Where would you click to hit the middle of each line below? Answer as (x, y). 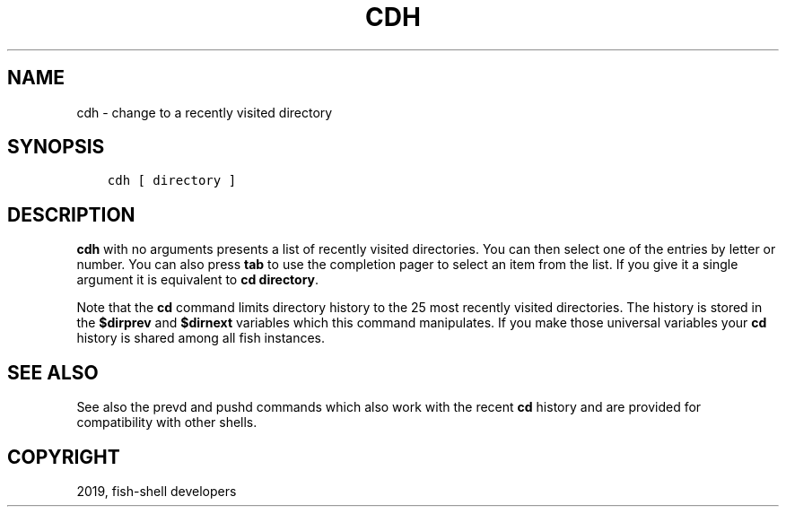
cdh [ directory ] (172, 181)
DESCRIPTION (71, 214)
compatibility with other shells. (167, 423)
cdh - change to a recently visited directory (205, 112)
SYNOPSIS (56, 147)
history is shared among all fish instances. (201, 338)
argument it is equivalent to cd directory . (198, 280)
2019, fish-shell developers (157, 491)
